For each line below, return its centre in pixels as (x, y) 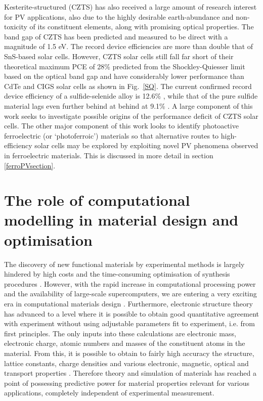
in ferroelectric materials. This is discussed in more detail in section (109, 155)
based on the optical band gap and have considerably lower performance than (124, 76)
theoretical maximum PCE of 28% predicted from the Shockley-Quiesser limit (125, 66)
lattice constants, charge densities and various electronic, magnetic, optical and (126, 363)
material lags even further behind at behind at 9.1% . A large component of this (128, 105)
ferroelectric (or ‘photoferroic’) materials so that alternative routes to (112, 135)
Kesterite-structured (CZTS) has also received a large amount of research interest (130, 7)
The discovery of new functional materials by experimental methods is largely (124, 264)
